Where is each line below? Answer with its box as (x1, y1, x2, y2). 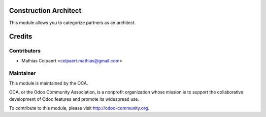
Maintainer (9, 70, 36, 77)
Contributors (9, 47, 41, 54)
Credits (9, 32, 33, 41)
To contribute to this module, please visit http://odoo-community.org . (9, 105, 150, 111)
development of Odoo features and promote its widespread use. (9, 96, 139, 102)
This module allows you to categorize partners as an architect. (9, 20, 136, 26)
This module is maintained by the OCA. (9, 80, 88, 86)
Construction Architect (9, 6, 82, 15)
